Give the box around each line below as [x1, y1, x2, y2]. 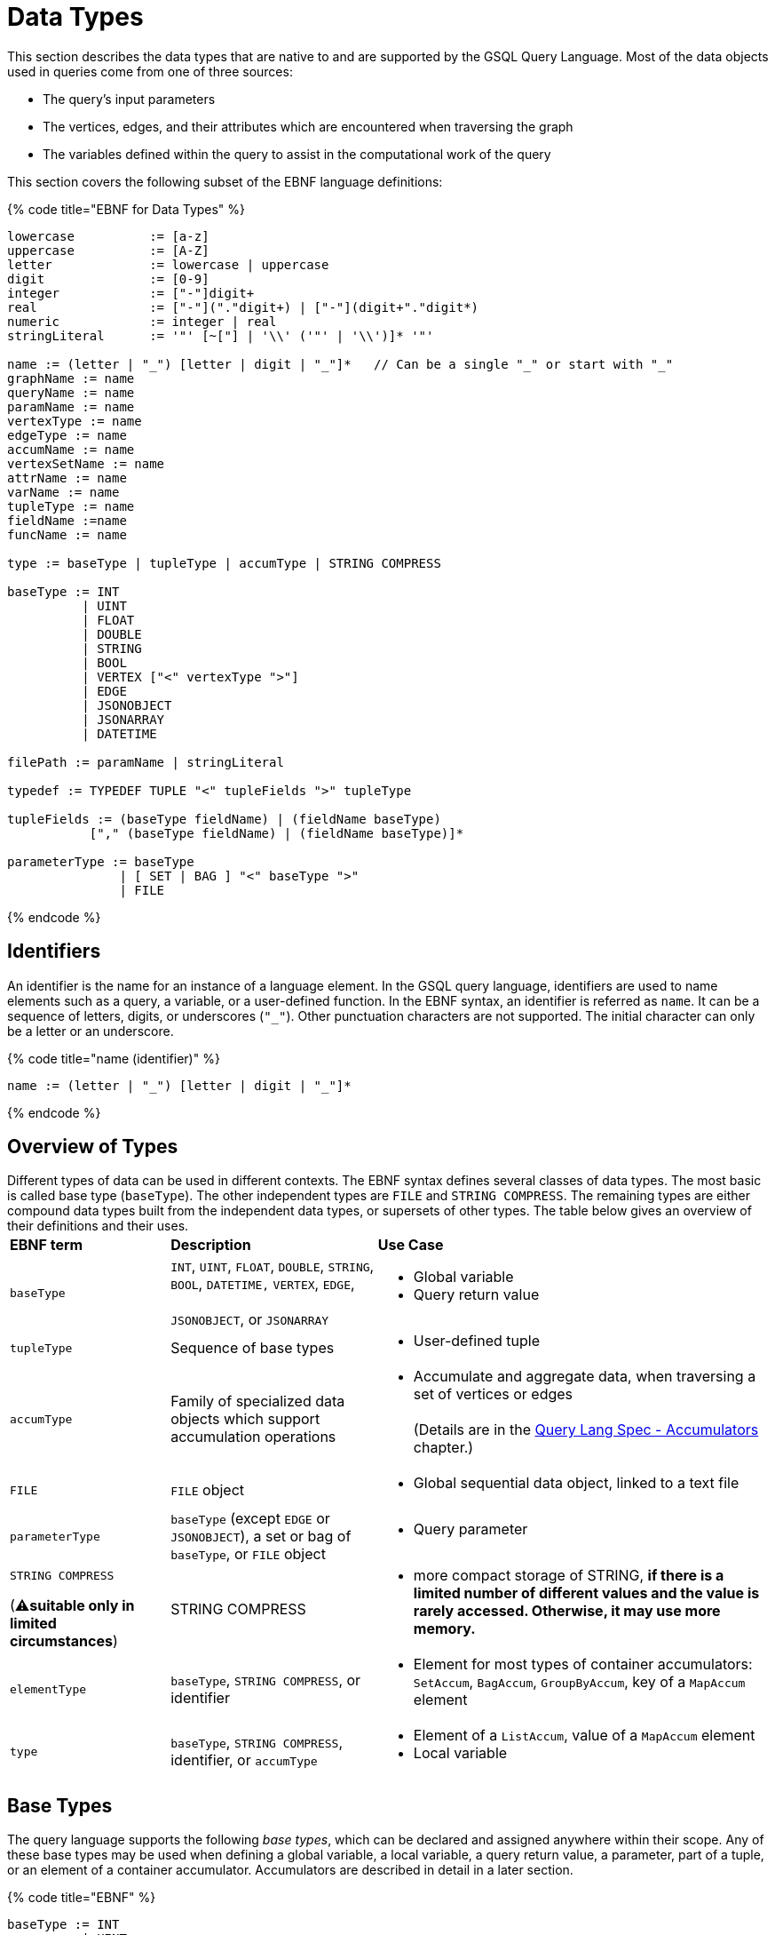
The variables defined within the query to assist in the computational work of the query [43, 146, 551, 162]
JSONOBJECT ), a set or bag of [170, 1527, 352, 1546]
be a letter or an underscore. [7, 1023, 174, 1039]
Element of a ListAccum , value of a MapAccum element [413, 1726, 755, 1745]
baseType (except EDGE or [170, 1509, 330, 1528]
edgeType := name [7, 427, 127, 442]
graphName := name [7, 370, 135, 386]
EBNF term [10, 1236, 83, 1254]
